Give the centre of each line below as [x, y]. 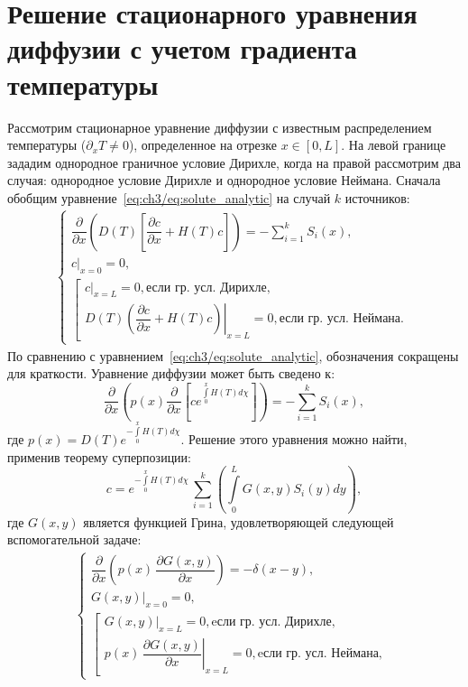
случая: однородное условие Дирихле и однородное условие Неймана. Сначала [224, 180]
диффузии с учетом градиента [182, 48]
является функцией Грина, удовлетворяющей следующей [239, 521]
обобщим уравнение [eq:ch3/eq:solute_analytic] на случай [169, 197]
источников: [377, 197]
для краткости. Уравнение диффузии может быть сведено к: [171, 373]
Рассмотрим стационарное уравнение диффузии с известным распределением [220, 127]
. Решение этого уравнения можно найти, [294, 439]
